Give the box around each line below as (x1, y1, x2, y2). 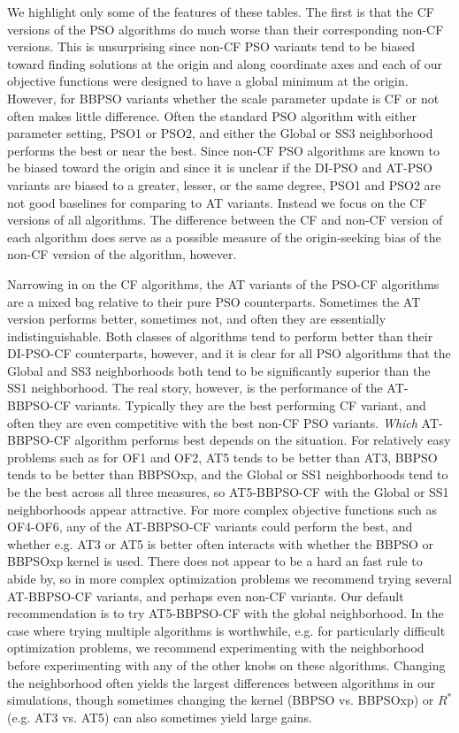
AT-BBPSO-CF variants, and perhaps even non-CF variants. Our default (7, 586, 404, 605)
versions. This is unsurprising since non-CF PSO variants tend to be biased (7, 37, 415, 56)
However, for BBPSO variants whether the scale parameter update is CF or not (7, 88, 440, 107)
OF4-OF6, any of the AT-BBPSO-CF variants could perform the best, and (7, 517, 413, 536)
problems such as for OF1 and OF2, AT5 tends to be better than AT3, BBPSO (7, 447, 438, 466)
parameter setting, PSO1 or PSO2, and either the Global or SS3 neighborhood (7, 124, 433, 142)
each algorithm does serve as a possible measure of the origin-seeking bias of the (7, 227, 441, 246)
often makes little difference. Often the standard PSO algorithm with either (7, 106, 417, 125)
